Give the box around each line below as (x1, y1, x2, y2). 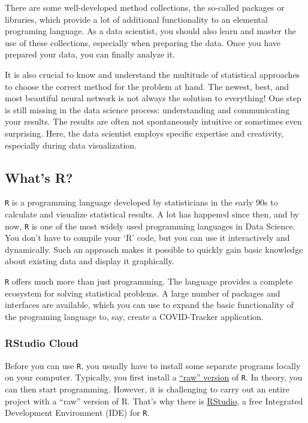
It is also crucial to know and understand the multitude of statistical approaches (5, 68, 300, 80)
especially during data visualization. (5, 138, 137, 151)
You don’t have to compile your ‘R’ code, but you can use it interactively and (5, 231, 290, 244)
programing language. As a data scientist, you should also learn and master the (5, 25, 296, 37)
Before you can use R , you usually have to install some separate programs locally (5, 359, 301, 371)
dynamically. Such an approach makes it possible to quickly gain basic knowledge (5, 243, 303, 255)
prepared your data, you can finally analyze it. (5, 48, 176, 61)
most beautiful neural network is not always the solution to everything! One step (5, 92, 301, 104)
